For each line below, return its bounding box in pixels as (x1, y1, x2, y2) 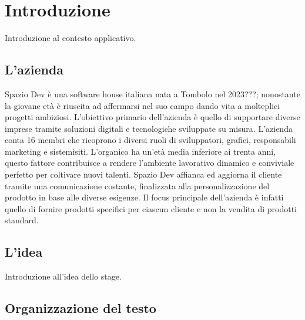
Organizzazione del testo (5, 299, 156, 317)
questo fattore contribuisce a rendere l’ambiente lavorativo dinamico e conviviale (5, 156, 294, 169)
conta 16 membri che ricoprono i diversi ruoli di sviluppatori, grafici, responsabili (5, 134, 296, 146)
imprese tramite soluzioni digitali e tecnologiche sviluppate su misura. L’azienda (5, 122, 293, 134)
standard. (5, 214, 39, 226)
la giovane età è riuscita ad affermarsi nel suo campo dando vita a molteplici (5, 99, 280, 111)
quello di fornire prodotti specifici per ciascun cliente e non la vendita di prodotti (5, 202, 297, 215)
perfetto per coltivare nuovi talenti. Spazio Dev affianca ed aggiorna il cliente (5, 168, 282, 181)
